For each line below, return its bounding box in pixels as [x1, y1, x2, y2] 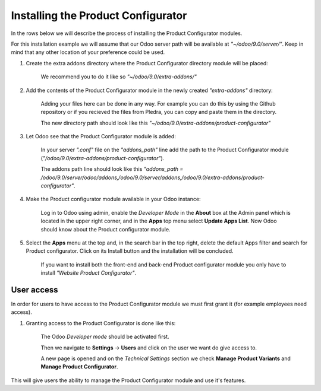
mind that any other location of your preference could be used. [11, 49, 165, 56]
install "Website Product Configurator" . [40, 269, 137, 276]
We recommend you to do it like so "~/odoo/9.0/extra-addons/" [40, 73, 197, 80]
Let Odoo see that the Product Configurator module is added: [26, 133, 177, 140]
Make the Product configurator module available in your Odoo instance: [26, 196, 202, 203]
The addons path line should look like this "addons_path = [40, 166, 184, 173]
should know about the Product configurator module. [40, 225, 171, 233]
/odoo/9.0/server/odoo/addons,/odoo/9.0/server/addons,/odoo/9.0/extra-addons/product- [40, 174, 265, 181]
